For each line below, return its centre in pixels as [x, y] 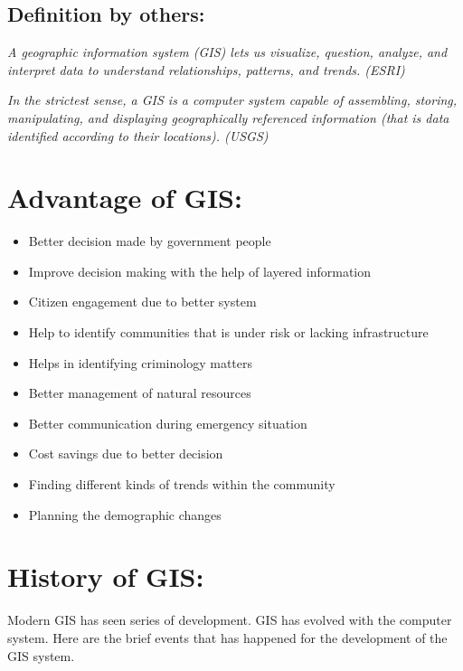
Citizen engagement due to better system [142, 302]
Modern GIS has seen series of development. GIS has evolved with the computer [230, 620]
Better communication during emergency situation [168, 423]
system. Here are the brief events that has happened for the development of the [227, 637]
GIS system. [41, 655]
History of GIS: [106, 576]
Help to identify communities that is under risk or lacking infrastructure [228, 332]
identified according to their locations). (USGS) [138, 135]
